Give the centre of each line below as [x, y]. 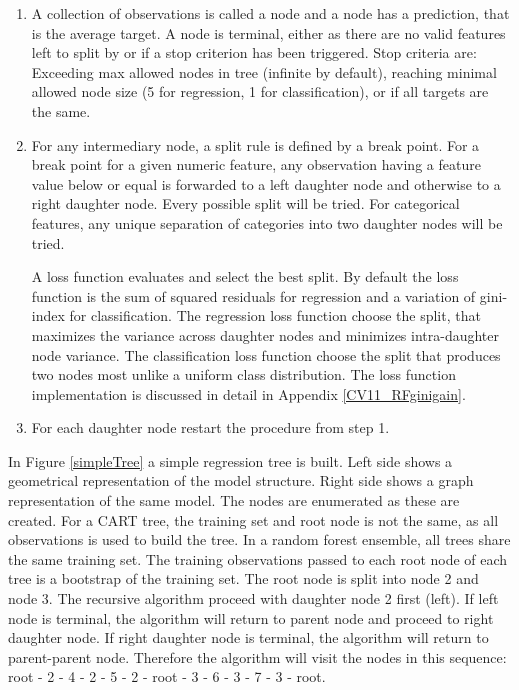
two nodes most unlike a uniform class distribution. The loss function [243, 374]
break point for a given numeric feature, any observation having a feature [256, 164]
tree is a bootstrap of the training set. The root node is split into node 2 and [243, 578]
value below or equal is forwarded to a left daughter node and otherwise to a [266, 183]
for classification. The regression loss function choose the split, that [275, 315]
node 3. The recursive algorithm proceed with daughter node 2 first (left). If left [253, 598]
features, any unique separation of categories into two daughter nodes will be [267, 222]
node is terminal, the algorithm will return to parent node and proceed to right [251, 617]
